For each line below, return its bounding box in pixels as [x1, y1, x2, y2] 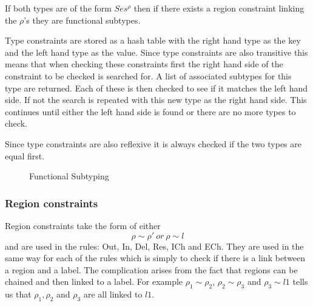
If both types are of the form [5, 2, 112, 14]
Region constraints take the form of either [5, 219, 161, 231]
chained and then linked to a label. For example [5, 275, 183, 288]
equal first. [5, 149, 45, 162]
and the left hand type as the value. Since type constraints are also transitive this [5, 45, 308, 58]
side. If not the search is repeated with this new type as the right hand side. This [5, 93, 307, 106]
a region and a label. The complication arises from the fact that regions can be [5, 263, 298, 276]
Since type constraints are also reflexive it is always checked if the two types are [5, 137, 301, 150]
